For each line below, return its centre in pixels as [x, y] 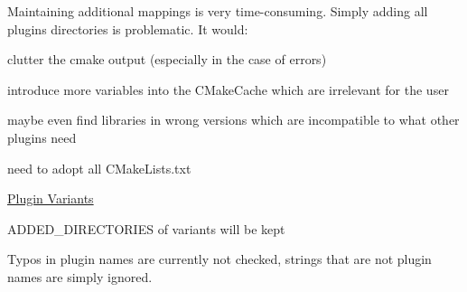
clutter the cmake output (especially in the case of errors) [167, 59]
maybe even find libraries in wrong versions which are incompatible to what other [233, 120]
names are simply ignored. [80, 276]
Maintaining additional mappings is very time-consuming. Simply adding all [218, 11]
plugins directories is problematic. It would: [128, 28]
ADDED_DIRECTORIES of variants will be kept [146, 228]
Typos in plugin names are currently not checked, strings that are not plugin [219, 259]
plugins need [42, 137]
